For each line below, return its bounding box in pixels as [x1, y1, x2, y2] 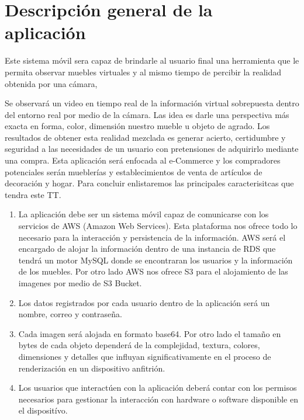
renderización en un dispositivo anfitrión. [18, 362, 165, 374]
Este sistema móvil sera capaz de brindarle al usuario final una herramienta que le [5, 54, 299, 67]
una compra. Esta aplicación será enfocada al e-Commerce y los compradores [5, 154, 281, 166]
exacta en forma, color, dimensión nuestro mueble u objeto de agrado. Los [5, 120, 270, 132]
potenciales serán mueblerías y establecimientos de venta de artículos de [5, 165, 262, 178]
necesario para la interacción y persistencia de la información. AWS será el [18, 231, 286, 243]
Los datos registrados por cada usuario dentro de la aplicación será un [18, 296, 270, 308]
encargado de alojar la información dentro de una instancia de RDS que [18, 242, 276, 255]
